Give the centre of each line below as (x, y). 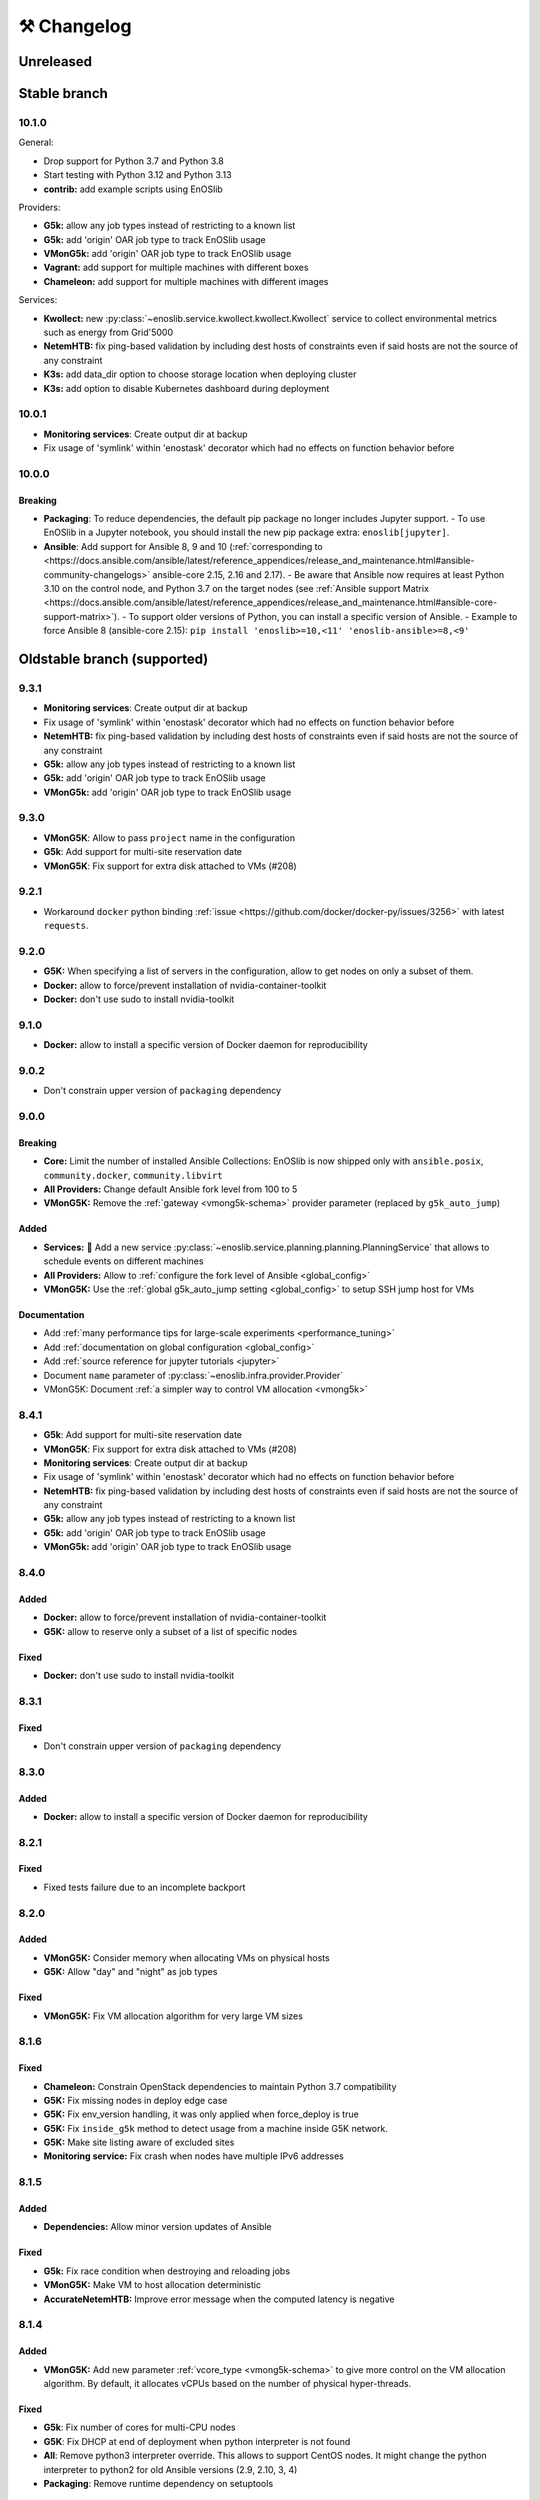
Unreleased (55, 61)
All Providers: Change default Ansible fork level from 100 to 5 (170, 1189)
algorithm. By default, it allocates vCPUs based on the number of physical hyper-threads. (227, 2383)
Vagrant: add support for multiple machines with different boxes (176, 267)
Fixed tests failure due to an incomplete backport (144, 1887)
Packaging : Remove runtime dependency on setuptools (158, 2483)
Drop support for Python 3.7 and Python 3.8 (133, 161)
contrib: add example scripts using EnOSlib (133, 189)
